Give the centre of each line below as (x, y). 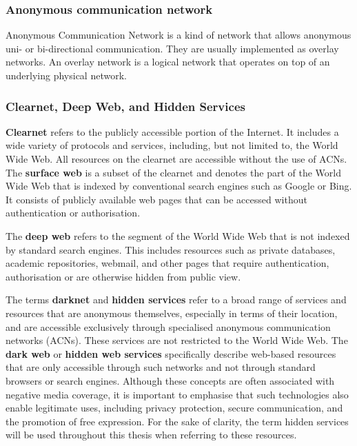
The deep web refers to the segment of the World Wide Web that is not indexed (178, 235)
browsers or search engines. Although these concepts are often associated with (170, 380)
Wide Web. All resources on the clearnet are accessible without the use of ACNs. (176, 159)
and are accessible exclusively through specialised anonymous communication (168, 326)
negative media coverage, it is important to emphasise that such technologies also (177, 394)
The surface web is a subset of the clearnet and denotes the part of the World (173, 172)
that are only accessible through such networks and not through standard (161, 367)
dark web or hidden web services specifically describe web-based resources (171, 353)
